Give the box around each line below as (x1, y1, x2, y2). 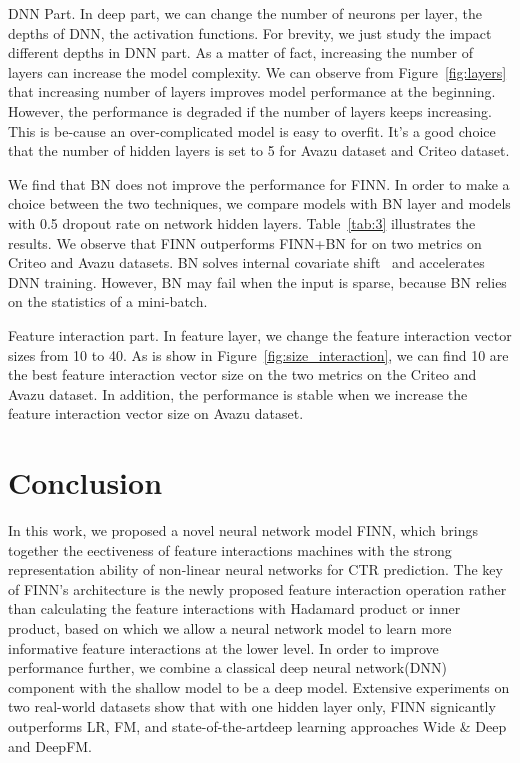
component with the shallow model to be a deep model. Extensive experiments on (8, 676, 510, 697)
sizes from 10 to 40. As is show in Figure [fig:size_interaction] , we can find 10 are (8, 344, 509, 365)
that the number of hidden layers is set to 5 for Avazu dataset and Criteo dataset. (8, 140, 510, 161)
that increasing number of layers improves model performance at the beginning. (8, 81, 496, 102)
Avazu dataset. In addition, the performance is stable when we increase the (8, 383, 468, 404)
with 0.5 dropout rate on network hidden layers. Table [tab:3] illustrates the (8, 212, 476, 233)
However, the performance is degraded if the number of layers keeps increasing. (8, 100, 492, 121)
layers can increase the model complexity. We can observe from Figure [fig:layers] (8, 61, 507, 82)
